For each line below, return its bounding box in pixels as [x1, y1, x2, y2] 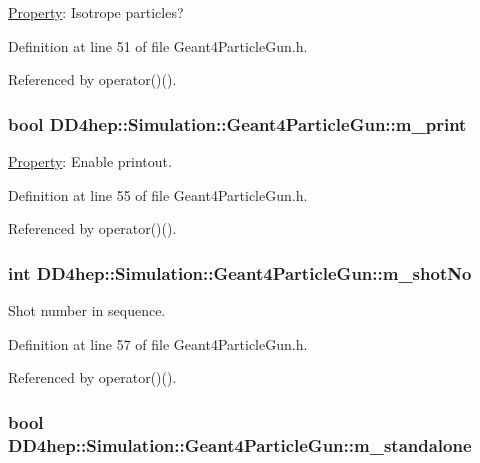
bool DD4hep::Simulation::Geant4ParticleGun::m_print [8, 111, 467, 136]
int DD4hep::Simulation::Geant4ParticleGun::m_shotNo [8, 260, 472, 285]
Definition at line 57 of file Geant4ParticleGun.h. [8, 333, 308, 354]
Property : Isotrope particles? [8, 2, 184, 22]
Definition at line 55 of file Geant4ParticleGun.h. [8, 184, 308, 205]
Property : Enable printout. [8, 151, 172, 171]
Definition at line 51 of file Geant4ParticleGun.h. [8, 35, 308, 56]
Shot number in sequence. [8, 300, 166, 320]
